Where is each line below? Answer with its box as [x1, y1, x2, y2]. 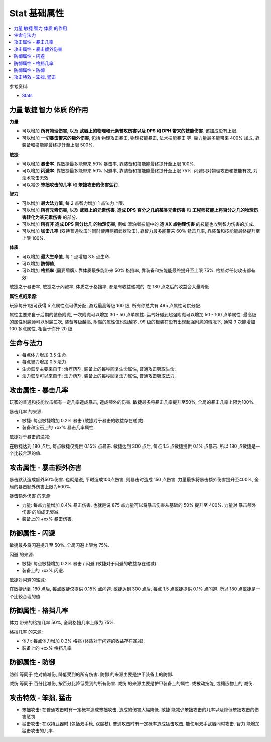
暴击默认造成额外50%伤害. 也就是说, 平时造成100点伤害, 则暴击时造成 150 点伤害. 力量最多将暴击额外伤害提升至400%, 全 [9, 477, 259, 483]
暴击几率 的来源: [9, 408, 43, 414]
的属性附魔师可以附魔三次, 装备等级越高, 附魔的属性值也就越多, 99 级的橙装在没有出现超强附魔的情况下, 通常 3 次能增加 [9, 319, 255, 325]
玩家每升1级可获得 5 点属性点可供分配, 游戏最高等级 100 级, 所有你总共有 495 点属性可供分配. [9, 302, 201, 308]
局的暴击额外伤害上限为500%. [9, 483, 72, 489]
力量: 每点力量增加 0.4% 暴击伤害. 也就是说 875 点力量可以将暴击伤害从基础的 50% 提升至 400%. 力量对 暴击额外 [22, 502, 256, 508]
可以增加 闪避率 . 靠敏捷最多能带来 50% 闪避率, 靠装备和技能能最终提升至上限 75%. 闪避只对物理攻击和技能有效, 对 [22, 168, 258, 174]
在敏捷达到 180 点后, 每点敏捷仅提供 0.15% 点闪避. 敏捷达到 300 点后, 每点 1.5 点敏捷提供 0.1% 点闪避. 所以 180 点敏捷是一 [9, 586, 260, 592]
